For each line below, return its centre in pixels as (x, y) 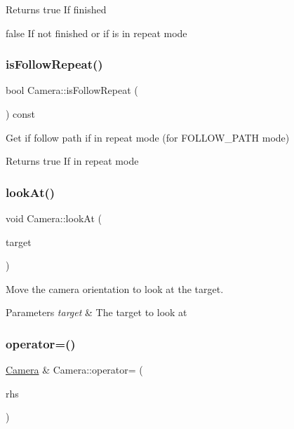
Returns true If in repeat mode (72, 161)
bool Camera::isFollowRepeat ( (72, 90)
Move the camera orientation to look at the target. (115, 288)
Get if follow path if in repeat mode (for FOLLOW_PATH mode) (148, 137)
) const (21, 114)
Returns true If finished (56, 9)
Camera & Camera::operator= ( (74, 370)
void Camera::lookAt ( (54, 218)
